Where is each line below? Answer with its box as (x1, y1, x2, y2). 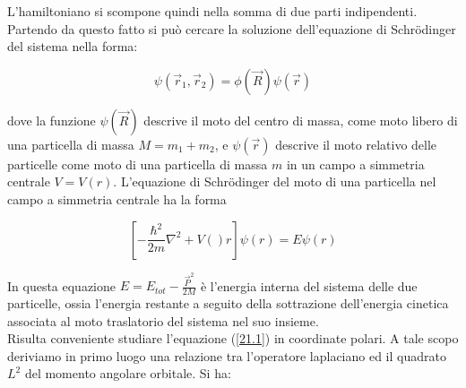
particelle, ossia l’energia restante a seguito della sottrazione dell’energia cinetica (7, 294, 449, 313)
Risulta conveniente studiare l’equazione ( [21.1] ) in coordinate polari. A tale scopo (7, 329, 459, 348)
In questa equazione (7, 276, 116, 295)
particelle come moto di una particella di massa (7, 154, 268, 173)
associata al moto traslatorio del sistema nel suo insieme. (7, 311, 319, 330)
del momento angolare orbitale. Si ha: (24, 364, 231, 383)
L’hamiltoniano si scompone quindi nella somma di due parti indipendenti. (7, 2, 418, 20)
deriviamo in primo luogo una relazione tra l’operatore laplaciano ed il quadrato (7, 346, 446, 365)
